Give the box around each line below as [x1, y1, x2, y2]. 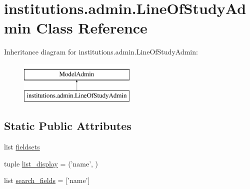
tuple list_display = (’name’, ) [4, 158, 98, 168]
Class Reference [36, 17, 147, 38]
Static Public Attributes [4, 118, 131, 133]
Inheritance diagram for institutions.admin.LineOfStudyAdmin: [4, 46, 198, 57]
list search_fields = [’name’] [4, 175, 90, 185]
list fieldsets [4, 141, 40, 152]
